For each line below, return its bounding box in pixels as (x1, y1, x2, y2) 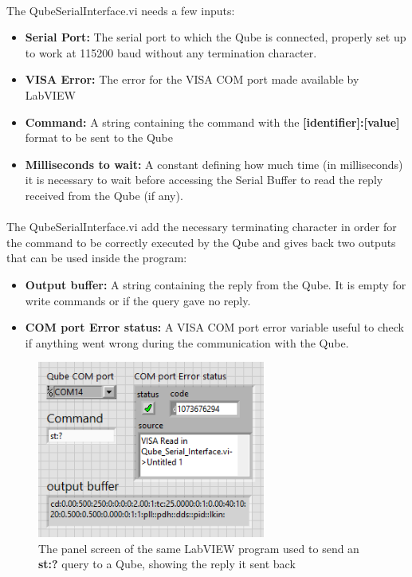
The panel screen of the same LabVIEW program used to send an (38, 540, 359, 556)
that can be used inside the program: (6, 249, 187, 266)
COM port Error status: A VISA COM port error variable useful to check (25, 319, 405, 336)
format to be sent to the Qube (25, 129, 174, 146)
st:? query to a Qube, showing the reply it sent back (38, 555, 296, 572)
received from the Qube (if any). (25, 186, 183, 203)
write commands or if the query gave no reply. (25, 292, 251, 308)
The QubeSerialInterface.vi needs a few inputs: (6, 2, 235, 18)
